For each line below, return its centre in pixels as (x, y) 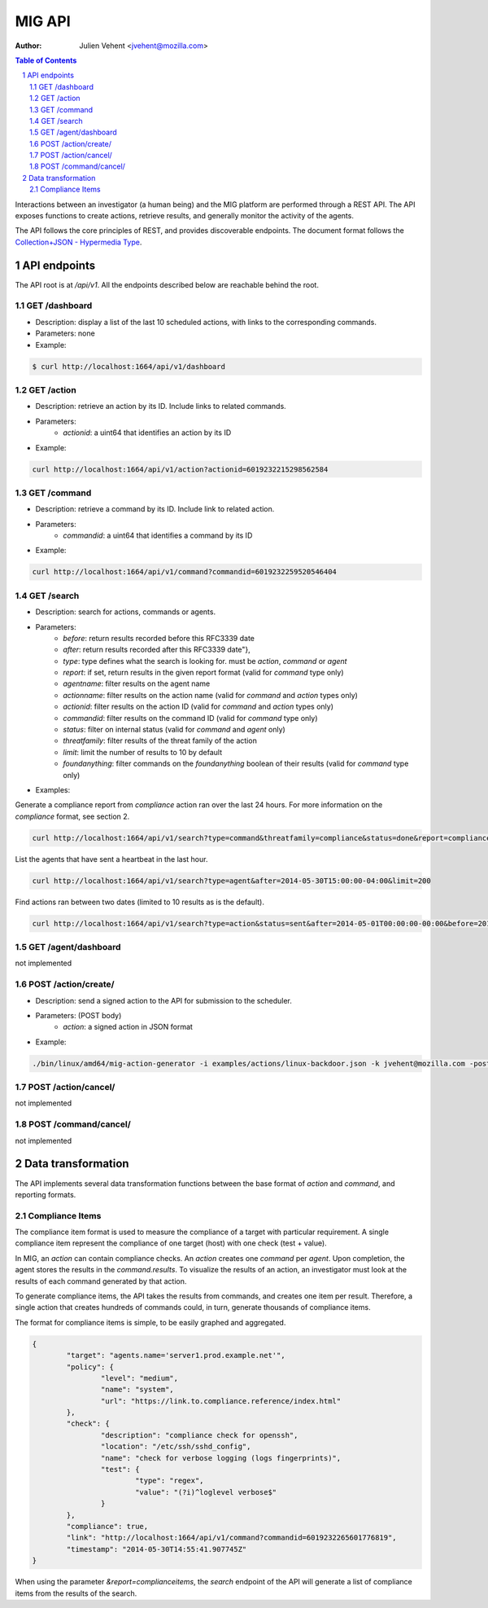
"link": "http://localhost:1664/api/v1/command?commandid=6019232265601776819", (232, 1538)
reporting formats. (46, 1194)
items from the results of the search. (76, 1593)
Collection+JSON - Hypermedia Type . (78, 242)
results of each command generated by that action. (101, 1281)
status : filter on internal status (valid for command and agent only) (174, 730)
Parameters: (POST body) (78, 1015)
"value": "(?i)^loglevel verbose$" (206, 1492)
